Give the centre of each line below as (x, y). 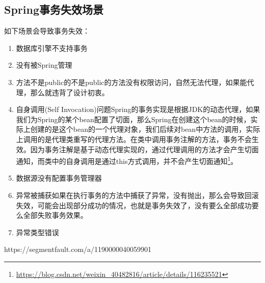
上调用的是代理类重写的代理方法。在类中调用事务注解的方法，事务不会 (134, 139)
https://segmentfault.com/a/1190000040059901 (78, 249)
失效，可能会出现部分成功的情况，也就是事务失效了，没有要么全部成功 (134, 205)
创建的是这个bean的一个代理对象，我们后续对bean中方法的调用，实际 (145, 129)
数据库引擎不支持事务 (52, 48)
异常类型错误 (37, 232)
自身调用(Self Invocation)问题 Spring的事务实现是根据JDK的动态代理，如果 (138, 109)
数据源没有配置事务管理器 (59, 178)
